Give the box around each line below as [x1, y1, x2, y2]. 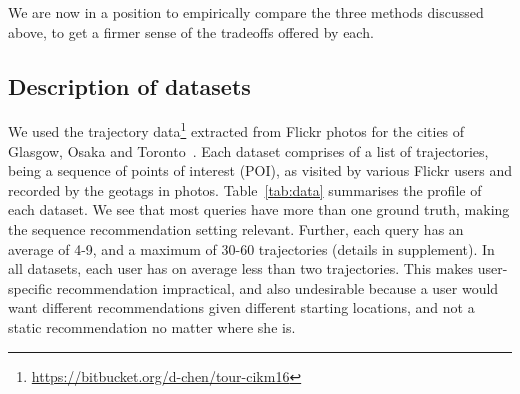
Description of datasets [8, 70, 251, 101]
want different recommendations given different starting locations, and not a [8, 297, 475, 318]
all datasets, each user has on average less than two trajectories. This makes [8, 258, 474, 279]
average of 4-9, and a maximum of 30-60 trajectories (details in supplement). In [8, 238, 495, 259]
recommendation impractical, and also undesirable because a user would [56, 277, 499, 298]
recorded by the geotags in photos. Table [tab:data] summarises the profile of [8, 179, 482, 200]
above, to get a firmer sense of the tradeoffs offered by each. [8, 21, 374, 42]
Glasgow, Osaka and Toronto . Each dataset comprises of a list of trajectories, [8, 140, 489, 161]
